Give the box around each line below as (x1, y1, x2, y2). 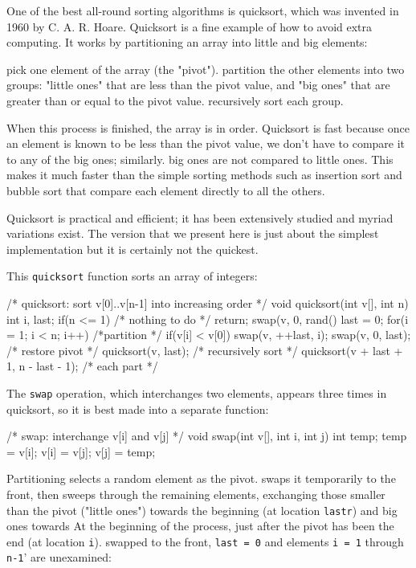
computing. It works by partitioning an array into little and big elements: (6, 34, 368, 51)
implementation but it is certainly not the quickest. (6, 240, 259, 257)
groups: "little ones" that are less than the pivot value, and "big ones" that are (6, 76, 390, 93)
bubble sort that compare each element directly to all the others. (6, 182, 325, 198)
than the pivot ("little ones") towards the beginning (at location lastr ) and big (6, 501, 398, 518)
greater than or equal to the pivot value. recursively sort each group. (6, 92, 344, 108)
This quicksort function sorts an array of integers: (6, 268, 258, 284)
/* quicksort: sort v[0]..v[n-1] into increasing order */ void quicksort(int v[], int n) (6, 294, 409, 311)
